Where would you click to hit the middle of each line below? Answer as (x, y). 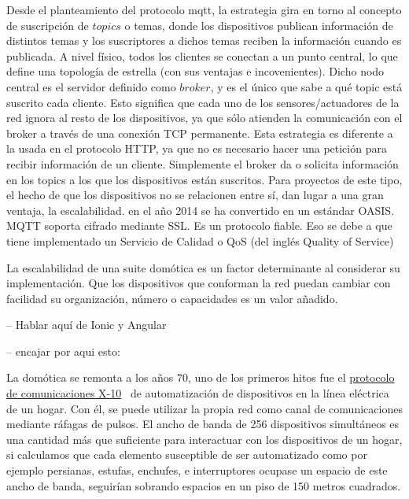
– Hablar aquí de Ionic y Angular (87, 325)
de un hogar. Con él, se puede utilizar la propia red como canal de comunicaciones (204, 408)
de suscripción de (48, 25)
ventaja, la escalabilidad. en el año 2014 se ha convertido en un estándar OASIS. (201, 210)
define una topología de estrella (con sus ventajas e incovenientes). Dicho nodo (195, 71)
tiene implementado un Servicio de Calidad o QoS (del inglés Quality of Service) (200, 240)
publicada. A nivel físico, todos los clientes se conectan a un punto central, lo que (202, 55)
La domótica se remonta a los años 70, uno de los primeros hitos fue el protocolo (201, 377)
